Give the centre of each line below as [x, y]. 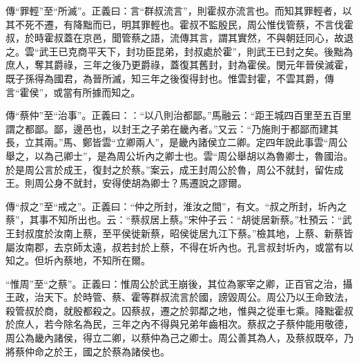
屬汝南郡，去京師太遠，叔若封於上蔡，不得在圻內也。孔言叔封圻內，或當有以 [179, 246]
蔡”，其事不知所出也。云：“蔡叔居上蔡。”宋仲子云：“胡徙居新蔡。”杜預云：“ [174, 220]
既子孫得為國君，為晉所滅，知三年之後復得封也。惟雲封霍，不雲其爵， [165, 78]
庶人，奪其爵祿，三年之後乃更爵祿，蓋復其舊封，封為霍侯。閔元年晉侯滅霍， [179, 65]
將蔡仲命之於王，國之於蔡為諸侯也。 [88, 351]
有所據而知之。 [107, 92]
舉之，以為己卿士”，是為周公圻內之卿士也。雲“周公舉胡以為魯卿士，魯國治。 [179, 155]
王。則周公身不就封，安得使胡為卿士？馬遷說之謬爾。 [126, 183]
